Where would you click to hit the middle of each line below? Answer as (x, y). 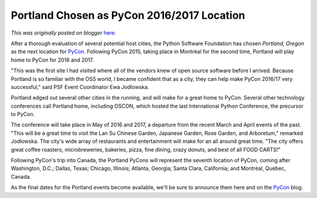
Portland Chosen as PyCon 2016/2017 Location (128, 15)
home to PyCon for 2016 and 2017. (52, 60)
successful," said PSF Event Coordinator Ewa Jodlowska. (80, 87)
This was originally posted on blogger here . (64, 33)
